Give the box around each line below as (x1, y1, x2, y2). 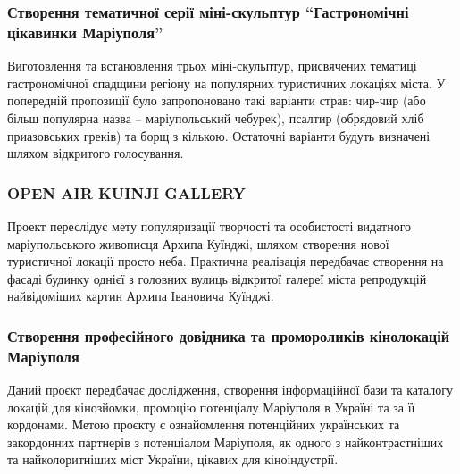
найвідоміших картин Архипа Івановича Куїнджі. (7, 287, 274, 305)
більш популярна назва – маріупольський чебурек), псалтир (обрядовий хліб (7, 108, 424, 127)
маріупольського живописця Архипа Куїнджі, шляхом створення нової (7, 234, 389, 253)
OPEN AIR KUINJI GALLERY (7, 181, 247, 204)
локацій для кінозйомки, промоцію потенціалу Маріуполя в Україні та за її (7, 397, 415, 416)
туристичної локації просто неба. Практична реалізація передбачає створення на (7, 252, 444, 270)
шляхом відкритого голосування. (7, 144, 184, 162)
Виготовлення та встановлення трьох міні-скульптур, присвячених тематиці (7, 56, 417, 75)
